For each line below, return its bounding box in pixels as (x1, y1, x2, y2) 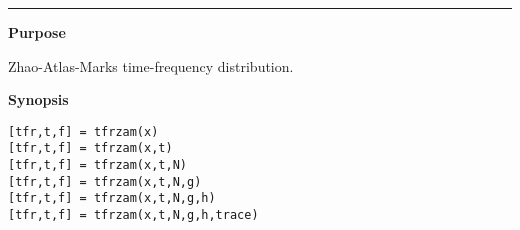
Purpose (8, 22, 66, 42)
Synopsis (8, 89, 69, 110)
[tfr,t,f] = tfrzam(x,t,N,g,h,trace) (8, 208, 259, 223)
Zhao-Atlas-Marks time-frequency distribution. (8, 55, 294, 76)
